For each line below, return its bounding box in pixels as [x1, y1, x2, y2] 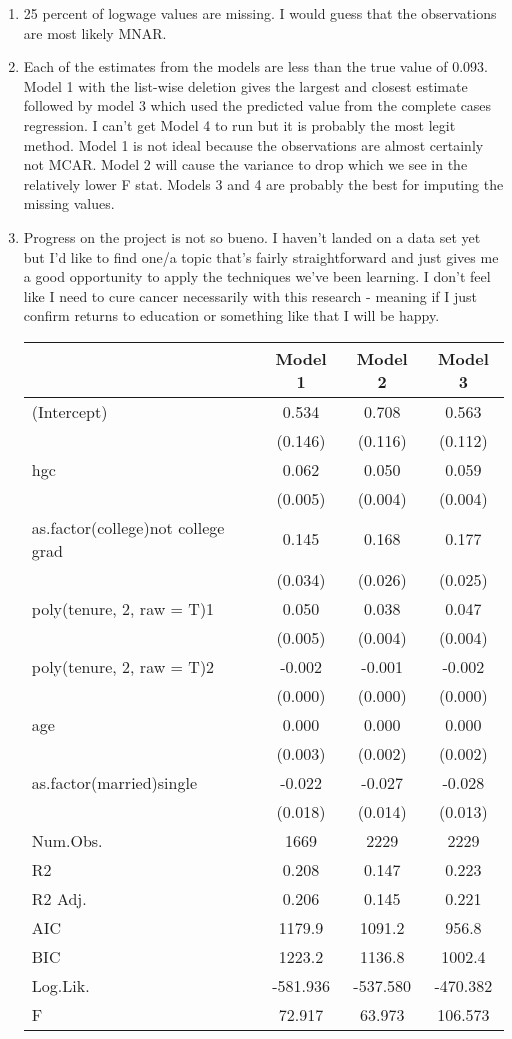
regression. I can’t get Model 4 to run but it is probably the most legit [23, 114, 456, 135]
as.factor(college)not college [31, 515, 225, 539]
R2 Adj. [31, 886, 87, 910]
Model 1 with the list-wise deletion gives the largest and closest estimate [23, 75, 468, 96]
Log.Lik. [31, 973, 90, 997]
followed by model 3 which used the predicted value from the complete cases [23, 95, 492, 116]
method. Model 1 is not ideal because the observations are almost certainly [23, 134, 484, 155]
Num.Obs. [31, 828, 103, 852]
